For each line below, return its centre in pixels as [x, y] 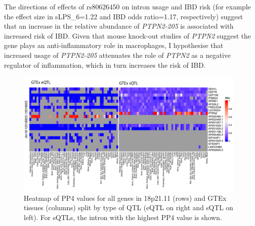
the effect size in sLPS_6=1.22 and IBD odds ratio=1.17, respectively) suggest [124, 16]
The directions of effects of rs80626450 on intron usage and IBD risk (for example [127, 6]
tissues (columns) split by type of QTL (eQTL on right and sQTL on [128, 207]
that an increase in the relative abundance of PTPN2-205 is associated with [119, 26]
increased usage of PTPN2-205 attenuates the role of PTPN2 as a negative [117, 55]
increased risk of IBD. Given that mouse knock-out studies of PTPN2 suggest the [127, 35]
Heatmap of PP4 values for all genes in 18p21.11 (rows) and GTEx [125, 198]
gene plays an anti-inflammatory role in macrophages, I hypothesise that [114, 45]
